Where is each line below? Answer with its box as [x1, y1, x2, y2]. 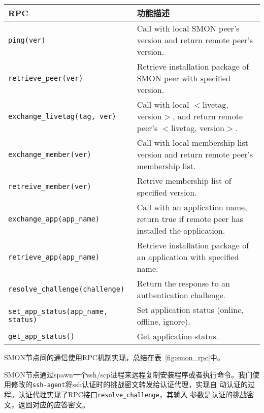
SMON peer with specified [137, 72, 230, 84]
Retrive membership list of [137, 175, 232, 186]
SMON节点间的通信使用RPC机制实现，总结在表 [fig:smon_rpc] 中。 [4, 352, 224, 362]
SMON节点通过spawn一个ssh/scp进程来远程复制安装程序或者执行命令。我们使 [4, 369, 260, 379]
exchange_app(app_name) [8, 214, 100, 223]
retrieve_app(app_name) [8, 252, 100, 261]
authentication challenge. [137, 289, 225, 301]
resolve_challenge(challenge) [8, 285, 125, 293]
